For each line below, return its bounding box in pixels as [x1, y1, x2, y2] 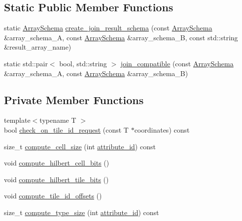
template [4, 115, 31, 125]
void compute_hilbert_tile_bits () [4, 174, 109, 184]
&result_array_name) [4, 42, 71, 52]
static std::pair [4, 58, 48, 68]
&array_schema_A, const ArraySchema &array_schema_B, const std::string [4, 32, 238, 42]
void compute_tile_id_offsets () [4, 191, 102, 201]
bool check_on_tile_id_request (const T [4, 124, 129, 135]
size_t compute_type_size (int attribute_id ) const [4, 207, 159, 217]
